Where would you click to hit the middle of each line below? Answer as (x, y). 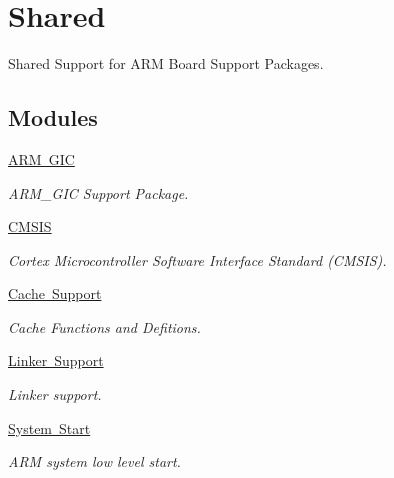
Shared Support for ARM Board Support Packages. (166, 63)
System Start (49, 427)
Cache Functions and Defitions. (104, 326)
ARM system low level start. (94, 461)
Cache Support (55, 293)
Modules (53, 117)
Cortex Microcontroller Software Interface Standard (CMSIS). (197, 259)
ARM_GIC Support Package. (98, 192)
